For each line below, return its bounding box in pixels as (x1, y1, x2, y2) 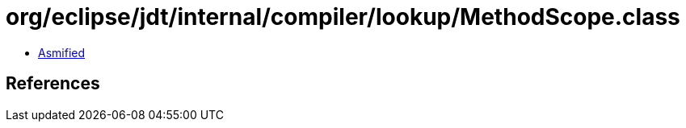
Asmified (38, 45, 86, 60)
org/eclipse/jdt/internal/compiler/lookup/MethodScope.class (6, 3, 680, 31)
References (6, 73, 100, 94)
